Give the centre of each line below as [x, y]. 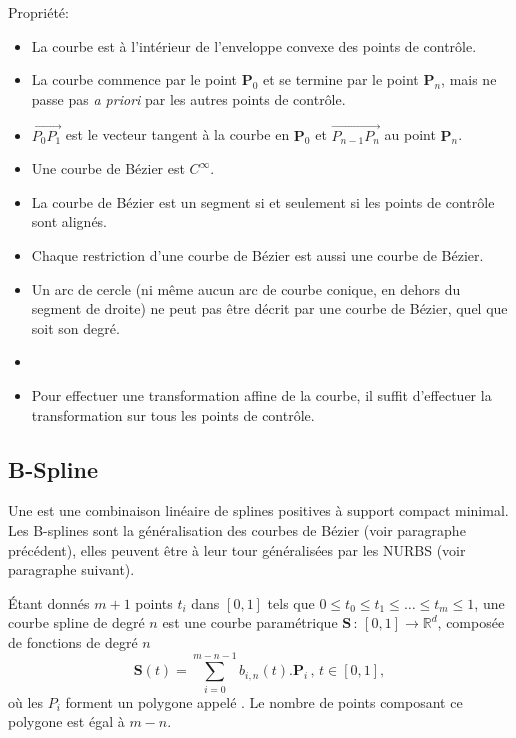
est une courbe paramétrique [250, 622]
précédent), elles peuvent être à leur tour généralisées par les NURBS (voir [237, 549]
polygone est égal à [66, 721]
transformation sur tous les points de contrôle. [173, 414]
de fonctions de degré [73, 641]
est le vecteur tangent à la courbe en [177, 134]
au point [410, 134]
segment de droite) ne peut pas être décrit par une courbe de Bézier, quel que [269, 308]
